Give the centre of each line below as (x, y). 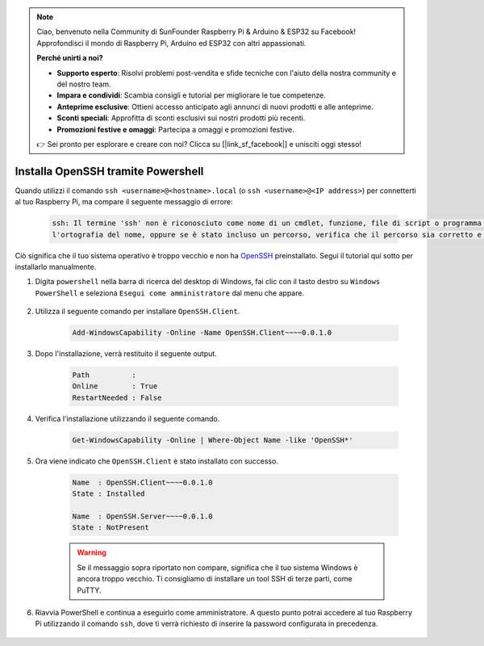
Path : (104, 375)
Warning (92, 552)
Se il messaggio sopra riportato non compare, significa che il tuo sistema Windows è (217, 567)
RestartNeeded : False (117, 397)
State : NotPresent (111, 528)
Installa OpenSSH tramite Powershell (109, 171)
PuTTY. (89, 590)
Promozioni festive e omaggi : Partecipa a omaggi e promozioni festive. (175, 129)
